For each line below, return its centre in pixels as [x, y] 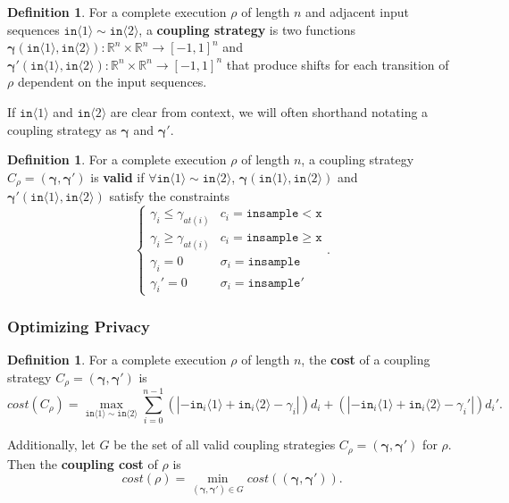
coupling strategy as [62, 129]
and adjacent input [357, 12]
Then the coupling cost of [83, 463]
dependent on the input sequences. [112, 82]
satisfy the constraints [169, 196]
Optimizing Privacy [79, 326]
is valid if [117, 176]
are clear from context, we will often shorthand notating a [269, 111]
